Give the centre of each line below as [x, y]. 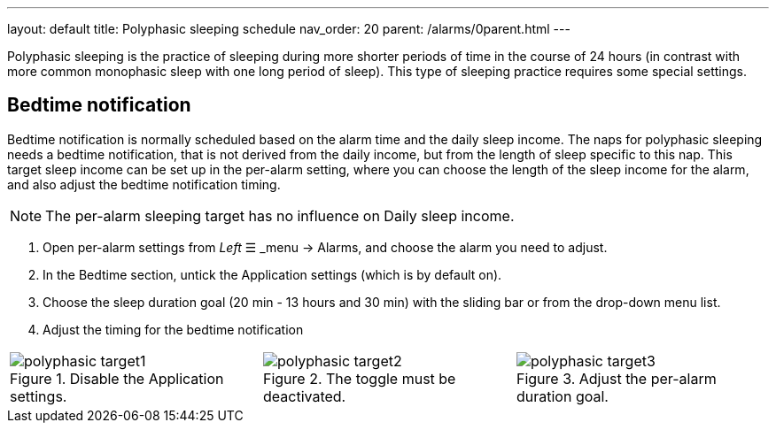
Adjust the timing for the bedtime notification [173, 329]
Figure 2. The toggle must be [359, 378]
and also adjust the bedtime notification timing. [144, 184]
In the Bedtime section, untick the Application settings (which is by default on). [272, 274]
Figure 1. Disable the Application [117, 378]
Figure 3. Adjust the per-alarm [616, 378]
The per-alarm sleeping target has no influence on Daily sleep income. [280, 215]
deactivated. [304, 396]
